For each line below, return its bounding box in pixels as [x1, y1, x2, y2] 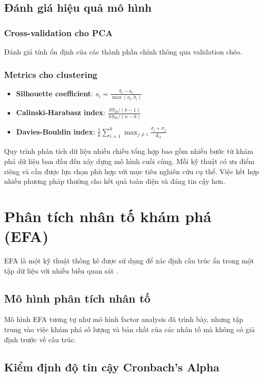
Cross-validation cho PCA [4, 26, 113, 39]
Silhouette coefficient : [16, 88, 93, 98]
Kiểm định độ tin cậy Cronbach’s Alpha [4, 359, 220, 374]
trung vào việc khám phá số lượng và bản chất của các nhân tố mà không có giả [4, 324, 255, 335]
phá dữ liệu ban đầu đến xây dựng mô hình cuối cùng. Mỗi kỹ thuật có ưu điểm [4, 155, 255, 166]
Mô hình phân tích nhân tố [4, 290, 151, 306]
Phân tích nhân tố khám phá [4, 205, 212, 226]
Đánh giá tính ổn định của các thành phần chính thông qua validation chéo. [4, 46, 242, 57]
